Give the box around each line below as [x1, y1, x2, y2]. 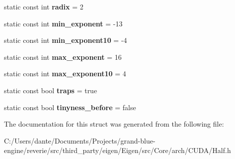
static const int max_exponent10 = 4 [4, 68, 126, 79]
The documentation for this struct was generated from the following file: [4, 119, 224, 129]
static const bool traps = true [4, 85, 97, 95]
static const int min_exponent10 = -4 [4, 35, 127, 45]
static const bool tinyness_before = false [4, 102, 136, 112]
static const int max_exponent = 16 [4, 51, 122, 62]
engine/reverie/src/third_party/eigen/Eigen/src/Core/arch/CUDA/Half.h [4, 145, 231, 156]
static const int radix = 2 [4, 1, 83, 11]
